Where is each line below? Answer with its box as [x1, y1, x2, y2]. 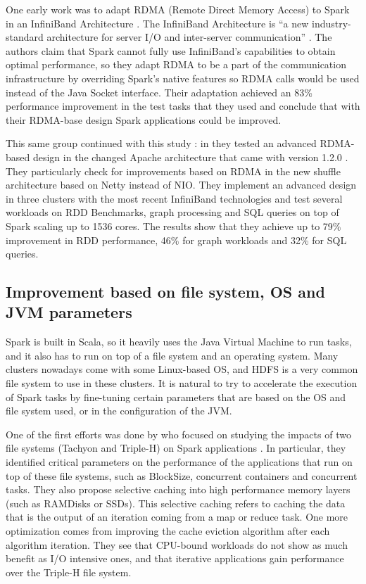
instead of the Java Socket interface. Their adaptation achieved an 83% [6, 84, 313, 99]
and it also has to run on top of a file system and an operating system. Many [6, 348, 339, 362]
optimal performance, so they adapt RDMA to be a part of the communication [6, 57, 346, 72]
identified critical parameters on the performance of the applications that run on [6, 455, 353, 469]
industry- [312, 15, 351, 30]
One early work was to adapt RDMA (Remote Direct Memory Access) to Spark [6, 2, 350, 16]
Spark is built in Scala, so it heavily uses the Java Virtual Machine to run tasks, [6, 334, 352, 349]
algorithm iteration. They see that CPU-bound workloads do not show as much [6, 537, 348, 552]
